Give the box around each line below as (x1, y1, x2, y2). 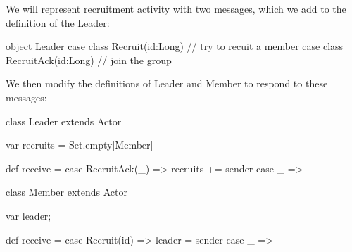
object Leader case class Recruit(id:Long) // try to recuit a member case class (6, 39, 344, 53)
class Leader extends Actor (6, 113, 122, 128)
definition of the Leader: (6, 15, 110, 30)
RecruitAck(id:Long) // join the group (6, 52, 172, 67)
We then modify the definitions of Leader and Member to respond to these (6, 76, 328, 91)
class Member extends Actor (6, 184, 127, 199)
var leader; (6, 208, 51, 222)
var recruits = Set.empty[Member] (6, 137, 153, 152)
